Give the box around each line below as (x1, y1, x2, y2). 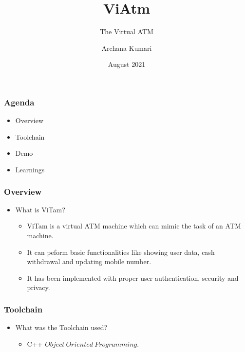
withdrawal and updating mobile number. (27, 256, 151, 267)
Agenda (4, 96, 35, 108)
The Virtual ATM (100, 26, 153, 37)
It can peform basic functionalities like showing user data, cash (27, 247, 215, 257)
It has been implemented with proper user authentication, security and (27, 272, 239, 283)
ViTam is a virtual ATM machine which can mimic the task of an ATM (27, 221, 241, 231)
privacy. (27, 282, 50, 292)
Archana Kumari (101, 42, 152, 53)
